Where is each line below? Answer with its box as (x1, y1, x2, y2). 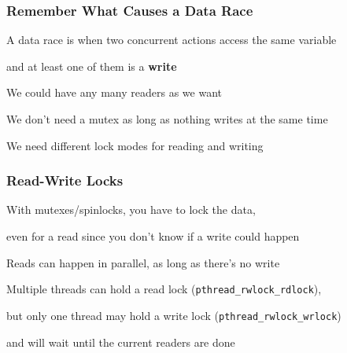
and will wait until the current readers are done (6, 333, 235, 350)
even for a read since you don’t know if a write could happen (6, 228, 300, 244)
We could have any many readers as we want (6, 84, 222, 101)
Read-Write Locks (6, 171, 124, 190)
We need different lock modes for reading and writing (6, 137, 264, 153)
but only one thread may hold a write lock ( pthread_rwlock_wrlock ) (6, 307, 341, 323)
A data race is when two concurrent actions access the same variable (6, 31, 337, 48)
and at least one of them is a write (6, 57, 177, 74)
